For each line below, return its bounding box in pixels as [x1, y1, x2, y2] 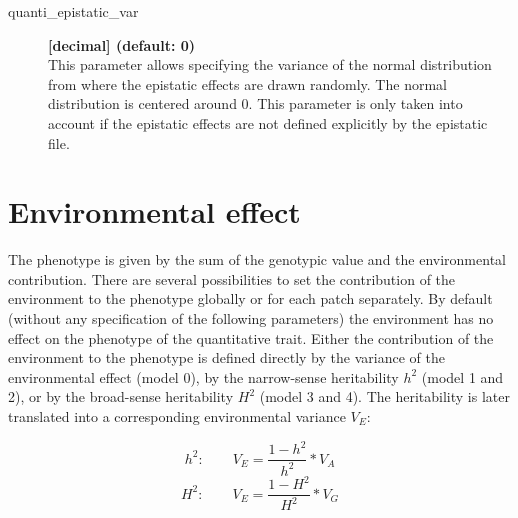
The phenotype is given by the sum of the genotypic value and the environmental [8, 249, 506, 270]
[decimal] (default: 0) [48, 34, 196, 55]
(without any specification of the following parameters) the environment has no [8, 308, 494, 329]
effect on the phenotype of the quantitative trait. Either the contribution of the [8, 327, 494, 348]
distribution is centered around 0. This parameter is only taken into [48, 93, 463, 114]
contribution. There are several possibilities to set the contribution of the [8, 268, 456, 289]
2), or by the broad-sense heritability [8, 386, 234, 407]
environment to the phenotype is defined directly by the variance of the [8, 347, 445, 368]
